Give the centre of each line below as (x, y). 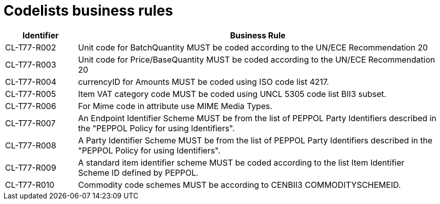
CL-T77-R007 (30, 123)
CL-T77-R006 (31, 106)
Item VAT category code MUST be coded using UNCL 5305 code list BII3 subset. (232, 94)
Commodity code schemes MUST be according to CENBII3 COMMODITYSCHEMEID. (239, 185)
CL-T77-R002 (31, 47)
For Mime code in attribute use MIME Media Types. (175, 106)
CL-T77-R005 (31, 94)
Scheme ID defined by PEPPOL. (138, 172)
